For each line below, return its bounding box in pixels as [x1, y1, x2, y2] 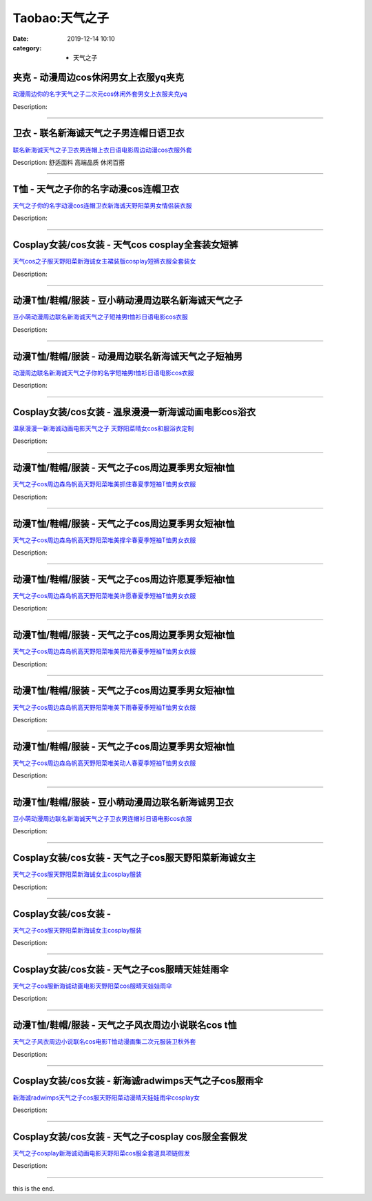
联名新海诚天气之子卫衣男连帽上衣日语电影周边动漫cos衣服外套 [12, 146, 192, 154]
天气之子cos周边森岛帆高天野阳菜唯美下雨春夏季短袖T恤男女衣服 [12, 703, 196, 711]
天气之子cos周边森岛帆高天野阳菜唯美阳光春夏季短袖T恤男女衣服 [12, 647, 196, 655]
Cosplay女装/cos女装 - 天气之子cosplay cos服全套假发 [12, 1131, 247, 1142]
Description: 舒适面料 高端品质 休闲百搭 [12, 158, 125, 166]
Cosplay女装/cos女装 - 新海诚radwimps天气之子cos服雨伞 [12, 1075, 263, 1086]
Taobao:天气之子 [12, 10, 110, 26]
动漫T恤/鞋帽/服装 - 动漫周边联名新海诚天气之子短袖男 [12, 350, 243, 362]
